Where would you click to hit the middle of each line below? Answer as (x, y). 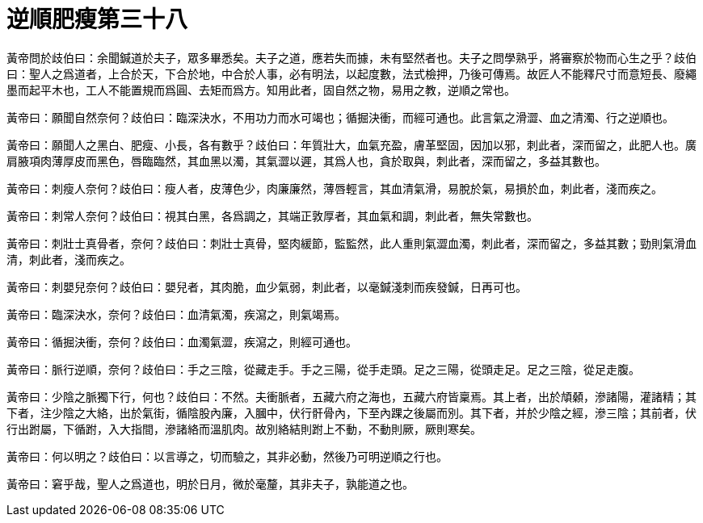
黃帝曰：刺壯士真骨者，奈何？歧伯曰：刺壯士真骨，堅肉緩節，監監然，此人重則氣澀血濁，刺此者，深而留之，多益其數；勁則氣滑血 (351, 243)
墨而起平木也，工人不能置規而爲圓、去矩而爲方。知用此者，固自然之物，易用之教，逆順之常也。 (261, 90)
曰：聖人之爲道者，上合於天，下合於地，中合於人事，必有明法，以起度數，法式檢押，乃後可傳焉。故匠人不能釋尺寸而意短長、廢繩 (351, 73)
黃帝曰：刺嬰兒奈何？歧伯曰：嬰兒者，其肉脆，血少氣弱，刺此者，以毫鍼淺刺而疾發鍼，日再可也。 (267, 287)
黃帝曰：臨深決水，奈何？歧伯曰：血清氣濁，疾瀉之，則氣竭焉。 (176, 314)
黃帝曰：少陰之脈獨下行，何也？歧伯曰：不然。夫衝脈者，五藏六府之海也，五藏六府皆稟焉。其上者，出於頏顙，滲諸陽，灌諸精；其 (351, 396)
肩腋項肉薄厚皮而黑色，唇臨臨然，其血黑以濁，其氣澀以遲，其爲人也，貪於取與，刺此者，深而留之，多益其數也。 (306, 161)
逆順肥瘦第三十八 (97, 19)
